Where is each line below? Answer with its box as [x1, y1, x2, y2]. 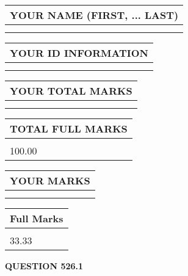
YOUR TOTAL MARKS [10, 84, 132, 98]
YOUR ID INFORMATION [10, 46, 148, 60]
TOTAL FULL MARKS [10, 122, 128, 136]
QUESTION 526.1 [5, 260, 84, 272]
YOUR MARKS [10, 173, 90, 187]
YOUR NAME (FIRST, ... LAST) [10, 8, 179, 22]
